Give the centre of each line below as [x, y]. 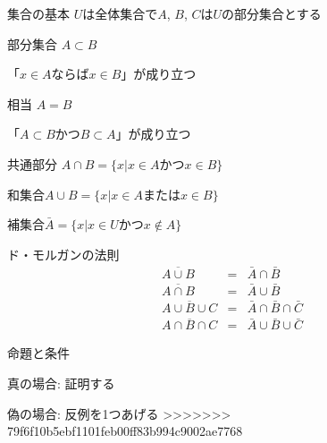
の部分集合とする [272, 13]
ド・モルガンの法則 [63, 254]
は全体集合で [120, 13]
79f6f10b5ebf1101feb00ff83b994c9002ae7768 [125, 431]
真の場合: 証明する [61, 383]
